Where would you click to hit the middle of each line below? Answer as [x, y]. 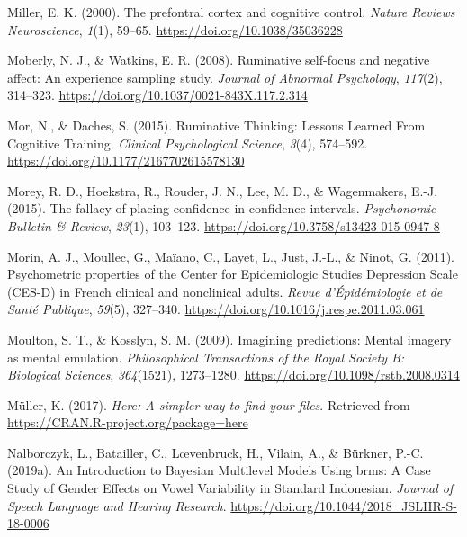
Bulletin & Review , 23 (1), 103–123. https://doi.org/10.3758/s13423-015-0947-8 [224, 225]
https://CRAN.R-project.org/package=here [128, 422]
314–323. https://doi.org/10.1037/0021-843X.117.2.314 [157, 95]
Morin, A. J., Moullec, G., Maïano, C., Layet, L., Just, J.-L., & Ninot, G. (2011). [231, 256]
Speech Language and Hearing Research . [117, 505]
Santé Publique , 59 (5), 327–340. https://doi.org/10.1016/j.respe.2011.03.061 [216, 309]
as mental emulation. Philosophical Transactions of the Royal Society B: [206, 357]
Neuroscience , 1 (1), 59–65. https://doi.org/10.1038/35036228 [175, 29]
